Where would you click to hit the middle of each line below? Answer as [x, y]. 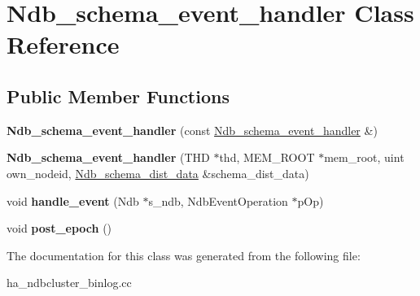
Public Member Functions [118, 96]
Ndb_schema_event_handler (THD [108, 157]
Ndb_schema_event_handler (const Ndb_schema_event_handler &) [192, 130]
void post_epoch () [59, 228]
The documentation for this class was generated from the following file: [184, 255]
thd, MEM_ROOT [267, 157]
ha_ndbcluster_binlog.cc [69, 283]
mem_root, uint [364, 157]
